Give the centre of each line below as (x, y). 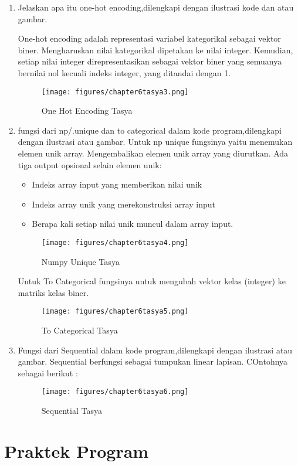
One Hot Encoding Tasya (87, 110)
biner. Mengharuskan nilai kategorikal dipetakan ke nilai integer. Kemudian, (155, 50)
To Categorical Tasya (79, 330)
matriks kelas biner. (53, 292)
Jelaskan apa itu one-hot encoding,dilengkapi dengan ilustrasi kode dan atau (156, 7)
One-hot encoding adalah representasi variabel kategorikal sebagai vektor (149, 38)
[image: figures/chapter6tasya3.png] (115, 92)
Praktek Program (77, 450)
